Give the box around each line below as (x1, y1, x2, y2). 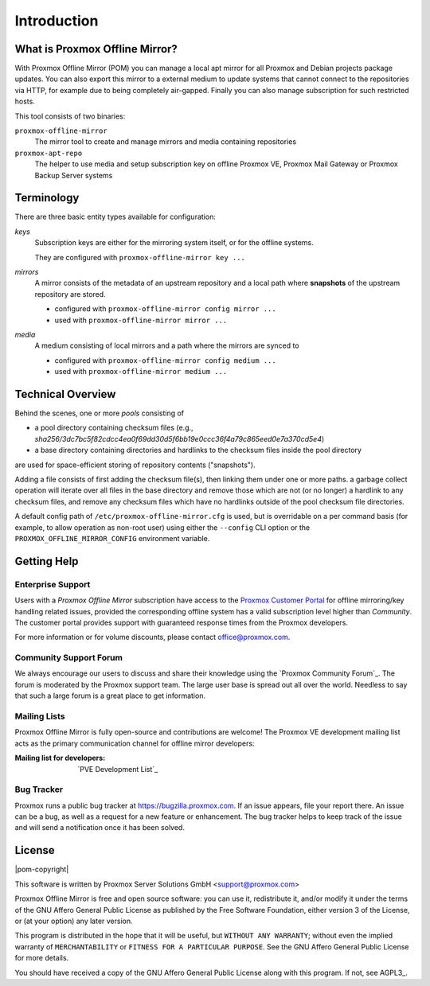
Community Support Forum (14, 653, 123, 664)
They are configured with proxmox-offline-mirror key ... (34, 252, 246, 262)
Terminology (14, 191, 80, 205)
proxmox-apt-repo (14, 148, 83, 158)
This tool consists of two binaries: (14, 111, 126, 121)
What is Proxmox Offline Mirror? (14, 42, 178, 56)
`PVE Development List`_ (77, 764, 158, 774)
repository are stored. (34, 289, 107, 298)
